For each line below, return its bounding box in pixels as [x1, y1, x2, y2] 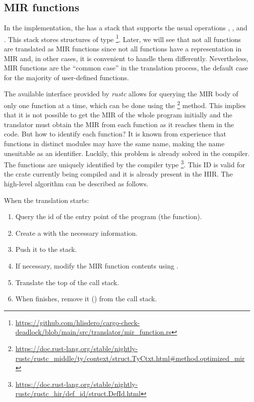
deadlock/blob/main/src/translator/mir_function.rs [15, 327, 171, 337]
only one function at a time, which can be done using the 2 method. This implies [4, 99, 246, 110]
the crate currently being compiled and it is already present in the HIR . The [4, 169, 233, 179]
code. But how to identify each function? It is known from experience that [4, 129, 226, 139]
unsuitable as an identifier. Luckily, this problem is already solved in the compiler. [4, 148, 250, 158]
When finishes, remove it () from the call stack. [15, 293, 157, 304]
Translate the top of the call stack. [15, 277, 119, 287]
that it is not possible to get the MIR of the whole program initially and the [4, 110, 233, 120]
